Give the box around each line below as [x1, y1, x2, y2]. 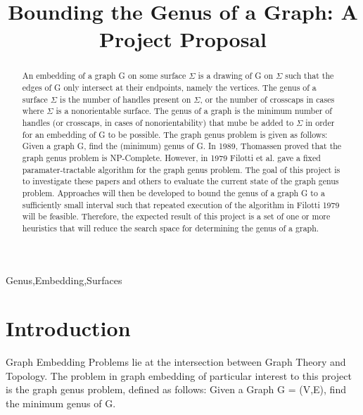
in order [305, 116, 335, 128]
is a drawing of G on [198, 70, 274, 82]
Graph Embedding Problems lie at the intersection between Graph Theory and [6, 355, 346, 369]
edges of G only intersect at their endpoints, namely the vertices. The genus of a [22, 82, 317, 94]
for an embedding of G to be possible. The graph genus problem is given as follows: [22, 128, 328, 140]
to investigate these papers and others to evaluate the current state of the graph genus [22, 175, 339, 187]
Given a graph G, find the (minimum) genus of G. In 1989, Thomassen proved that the [22, 140, 342, 152]
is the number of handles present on [60, 93, 191, 105]
